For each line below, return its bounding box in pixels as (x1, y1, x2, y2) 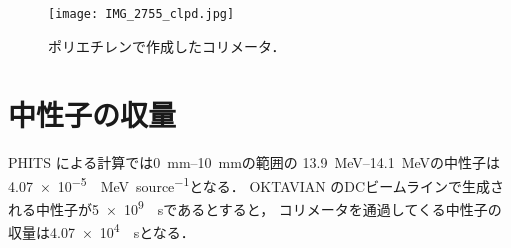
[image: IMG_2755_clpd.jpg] (48, 7, 235, 21)
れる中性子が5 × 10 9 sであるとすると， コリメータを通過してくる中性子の (8, 196, 502, 219)
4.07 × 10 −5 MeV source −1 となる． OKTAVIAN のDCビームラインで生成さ (8, 172, 505, 196)
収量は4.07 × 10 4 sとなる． (8, 219, 195, 243)
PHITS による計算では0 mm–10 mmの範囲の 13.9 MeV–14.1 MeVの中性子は (8, 152, 501, 173)
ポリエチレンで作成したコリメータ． (48, 35, 286, 56)
